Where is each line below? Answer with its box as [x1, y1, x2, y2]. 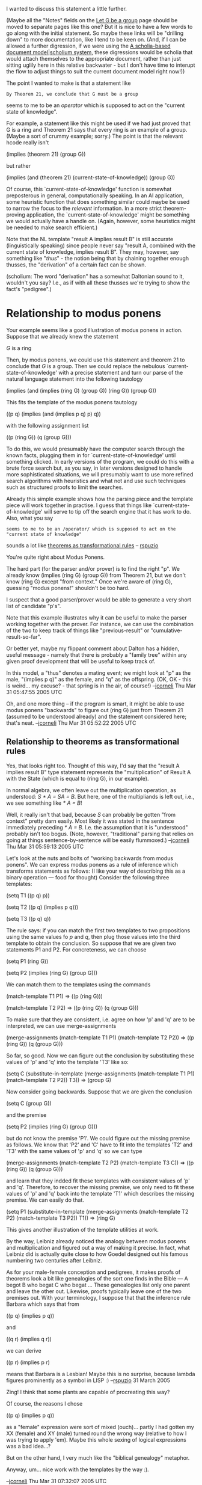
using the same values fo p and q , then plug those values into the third [6, 933, 180, 940]
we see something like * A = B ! [6, 799, 82, 807]
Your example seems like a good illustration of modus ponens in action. [6, 326, 183, 333]
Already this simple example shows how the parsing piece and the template [6, 495, 194, 502]
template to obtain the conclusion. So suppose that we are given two [6, 939, 176, 947]
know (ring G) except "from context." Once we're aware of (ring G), [6, 577, 173, 585]
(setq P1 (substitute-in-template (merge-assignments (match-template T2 [6, 1208, 189, 1215]
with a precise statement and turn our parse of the [58, 369, 183, 376]
